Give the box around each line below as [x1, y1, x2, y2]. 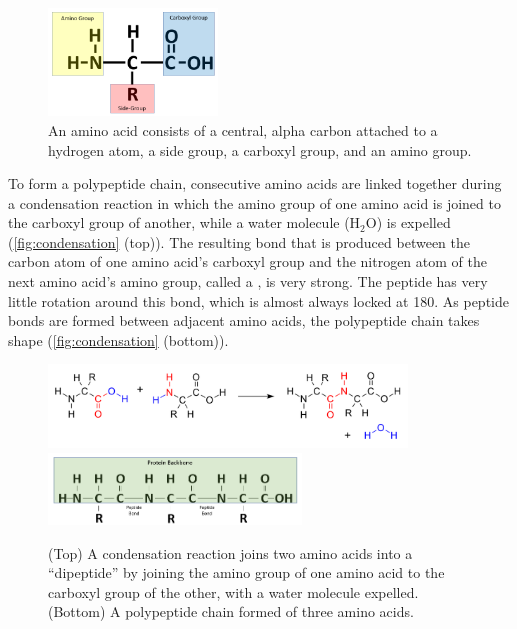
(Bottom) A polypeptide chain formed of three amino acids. [48, 601, 414, 622]
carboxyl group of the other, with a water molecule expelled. [48, 581, 419, 602]
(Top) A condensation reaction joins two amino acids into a [48, 542, 413, 563]
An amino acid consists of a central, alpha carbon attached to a [48, 119, 438, 140]
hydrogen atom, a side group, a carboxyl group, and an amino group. [48, 139, 472, 160]
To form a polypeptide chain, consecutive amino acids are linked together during [8, 173, 502, 194]
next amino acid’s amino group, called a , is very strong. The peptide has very [8, 271, 488, 292]
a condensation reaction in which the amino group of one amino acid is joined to [8, 192, 501, 213]
